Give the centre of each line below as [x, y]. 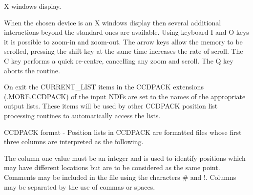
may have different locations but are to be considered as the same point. [112, 167]
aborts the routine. [32, 70]
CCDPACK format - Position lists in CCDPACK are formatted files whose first [123, 132]
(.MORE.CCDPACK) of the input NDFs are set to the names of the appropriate [125, 96]
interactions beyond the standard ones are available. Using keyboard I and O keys [126, 32]
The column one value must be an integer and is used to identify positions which [125, 158]
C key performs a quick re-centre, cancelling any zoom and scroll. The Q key [119, 60]
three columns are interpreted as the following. [74, 141]
